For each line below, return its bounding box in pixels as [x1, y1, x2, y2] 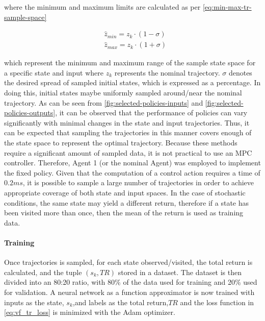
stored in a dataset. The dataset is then [118, 266, 242, 277]
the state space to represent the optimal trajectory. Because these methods [4, 137, 237, 147]
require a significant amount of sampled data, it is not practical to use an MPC [4, 147, 252, 158]
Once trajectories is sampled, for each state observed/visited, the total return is [4, 257, 253, 267]
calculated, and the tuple [4, 266, 82, 277]
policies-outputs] [4, 107, 56, 118]
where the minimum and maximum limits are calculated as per [4, 2, 201, 12]
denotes [228, 67, 252, 78]
